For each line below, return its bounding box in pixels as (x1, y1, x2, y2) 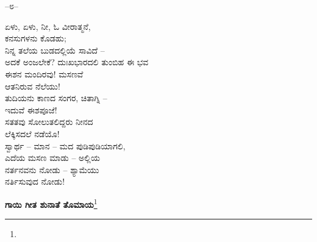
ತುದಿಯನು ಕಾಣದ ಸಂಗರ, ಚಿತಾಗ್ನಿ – (5, 91, 107, 104)
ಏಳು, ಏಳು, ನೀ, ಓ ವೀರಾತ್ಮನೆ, (5, 20, 91, 32)
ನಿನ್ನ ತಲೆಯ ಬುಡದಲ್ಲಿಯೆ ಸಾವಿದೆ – (5, 43, 105, 56)
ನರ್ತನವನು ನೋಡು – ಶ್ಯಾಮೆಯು (5, 163, 99, 176)
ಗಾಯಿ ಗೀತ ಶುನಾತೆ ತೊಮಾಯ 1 (5, 196, 98, 210)
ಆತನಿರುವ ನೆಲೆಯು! (5, 79, 60, 92)
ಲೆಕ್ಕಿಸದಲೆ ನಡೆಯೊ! (5, 127, 60, 140)
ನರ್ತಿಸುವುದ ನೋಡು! (5, 175, 65, 188)
